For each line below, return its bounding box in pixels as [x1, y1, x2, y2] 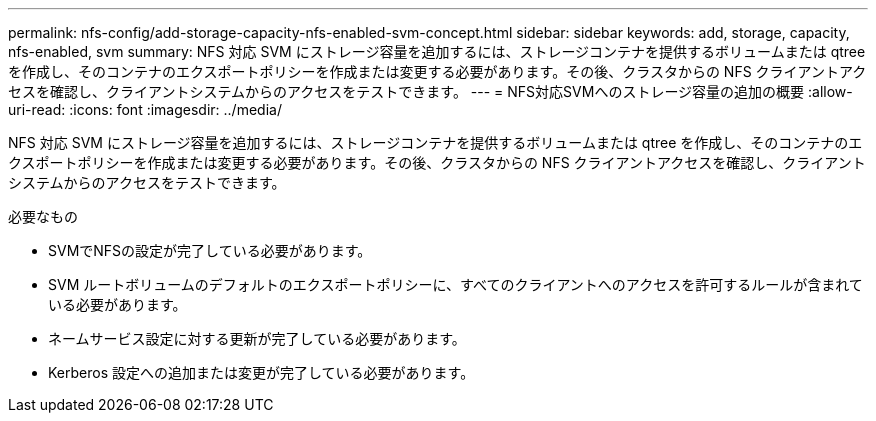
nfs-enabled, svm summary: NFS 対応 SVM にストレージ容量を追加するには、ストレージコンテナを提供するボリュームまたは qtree [8, 43, 866, 60]
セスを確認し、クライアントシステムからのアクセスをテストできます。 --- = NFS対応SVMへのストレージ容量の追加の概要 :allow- [8, 83, 853, 100]
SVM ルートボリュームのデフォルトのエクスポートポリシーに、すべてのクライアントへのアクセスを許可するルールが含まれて [48, 276, 863, 293]
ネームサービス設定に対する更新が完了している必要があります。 [48, 330, 466, 347]
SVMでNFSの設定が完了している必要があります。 [48, 242, 372, 259]
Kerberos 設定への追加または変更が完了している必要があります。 [48, 364, 475, 381]
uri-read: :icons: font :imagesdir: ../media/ [8, 101, 282, 118]
